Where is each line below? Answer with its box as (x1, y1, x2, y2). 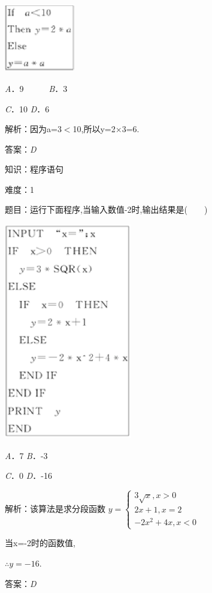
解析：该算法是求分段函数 (5, 502, 105, 514)
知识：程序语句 (5, 163, 63, 175)
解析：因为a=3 (5, 123, 62, 135)
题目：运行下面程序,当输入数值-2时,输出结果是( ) (5, 203, 208, 216)
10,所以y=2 (72, 123, 116, 135)
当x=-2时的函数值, (5, 537, 75, 549)
